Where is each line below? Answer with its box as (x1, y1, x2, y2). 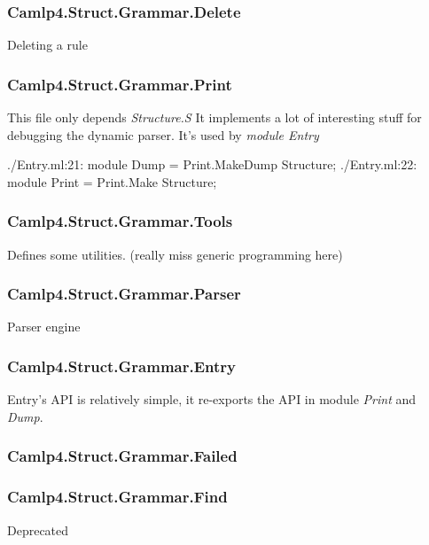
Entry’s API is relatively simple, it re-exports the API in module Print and (7, 390, 417, 409)
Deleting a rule (7, 35, 88, 54)
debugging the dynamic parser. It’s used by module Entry (7, 125, 319, 144)
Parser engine (7, 317, 81, 336)
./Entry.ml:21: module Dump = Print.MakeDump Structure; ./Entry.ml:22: (7, 155, 417, 174)
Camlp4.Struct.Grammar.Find (7, 486, 228, 508)
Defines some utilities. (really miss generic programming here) (7, 245, 343, 263)
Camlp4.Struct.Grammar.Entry (7, 354, 237, 377)
